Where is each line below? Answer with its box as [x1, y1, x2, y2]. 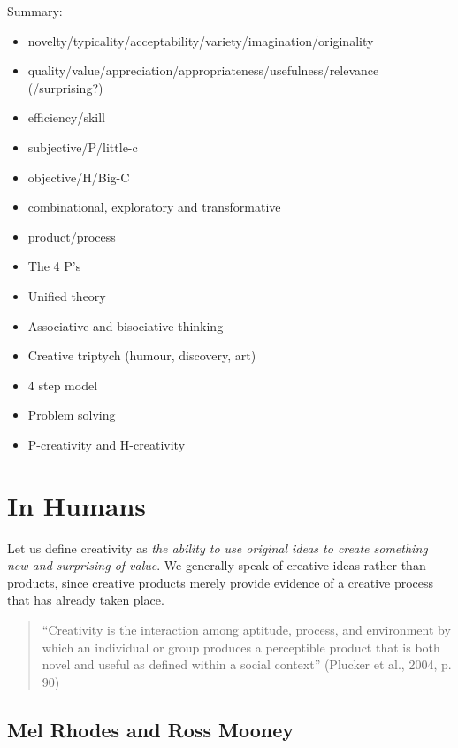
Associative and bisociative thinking [27, 316, 224, 335]
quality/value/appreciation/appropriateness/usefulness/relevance [27, 61, 379, 80]
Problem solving [27, 405, 116, 424]
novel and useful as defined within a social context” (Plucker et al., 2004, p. [42, 655, 452, 674]
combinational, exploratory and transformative [27, 197, 281, 216]
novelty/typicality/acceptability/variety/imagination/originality [27, 31, 374, 50]
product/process [27, 227, 116, 245]
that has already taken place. [7, 590, 164, 609]
